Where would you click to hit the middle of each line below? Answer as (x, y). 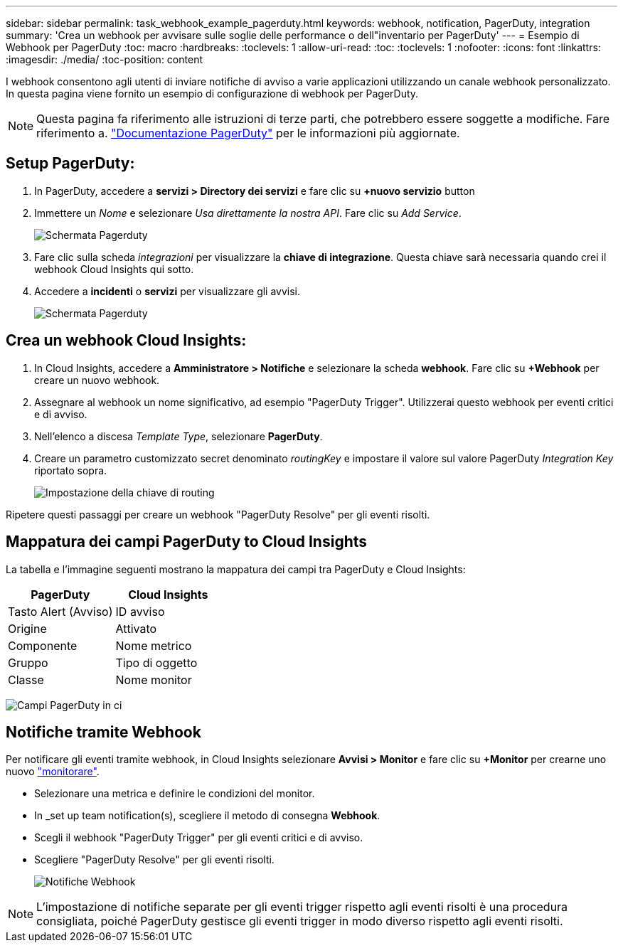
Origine (27, 628)
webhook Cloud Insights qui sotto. (114, 269)
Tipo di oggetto (156, 662)
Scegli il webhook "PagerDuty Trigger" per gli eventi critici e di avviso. (199, 838)
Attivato (136, 628)
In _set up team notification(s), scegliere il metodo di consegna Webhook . (207, 816)
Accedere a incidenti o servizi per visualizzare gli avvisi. (167, 291)
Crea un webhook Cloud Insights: (126, 341)
